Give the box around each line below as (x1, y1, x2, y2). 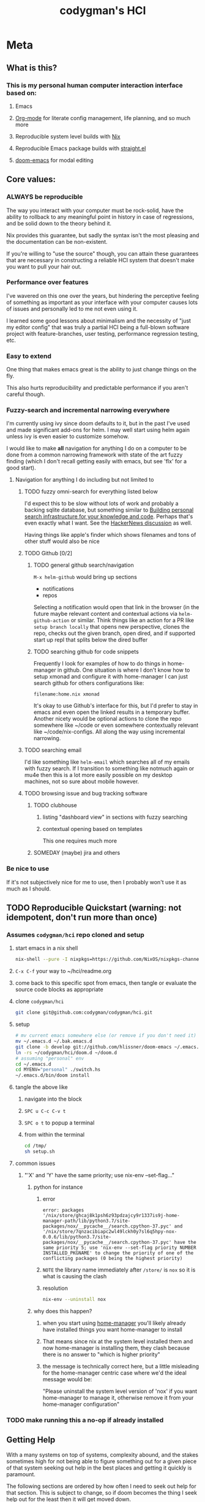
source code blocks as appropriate (15, 986, 103, 993)
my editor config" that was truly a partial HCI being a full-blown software (6, 323, 190, 331)
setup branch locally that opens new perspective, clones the (33, 623, 190, 631)
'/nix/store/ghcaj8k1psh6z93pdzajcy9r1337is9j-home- (42, 1212, 181, 1218)
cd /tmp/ (24, 1143, 47, 1149)
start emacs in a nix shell (15, 944, 78, 952)
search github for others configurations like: (33, 680, 144, 687)
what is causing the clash (42, 1272, 107, 1280)
